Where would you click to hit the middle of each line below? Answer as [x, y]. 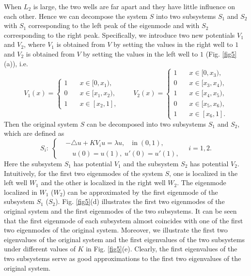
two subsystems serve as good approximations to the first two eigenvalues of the [123, 258]
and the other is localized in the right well [103, 182]
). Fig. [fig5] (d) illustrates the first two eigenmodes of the [140, 201]
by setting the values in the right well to [173, 44]
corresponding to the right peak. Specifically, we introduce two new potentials [119, 35]
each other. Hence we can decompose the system [76, 16]
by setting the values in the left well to [141, 53]
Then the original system [41, 123]
